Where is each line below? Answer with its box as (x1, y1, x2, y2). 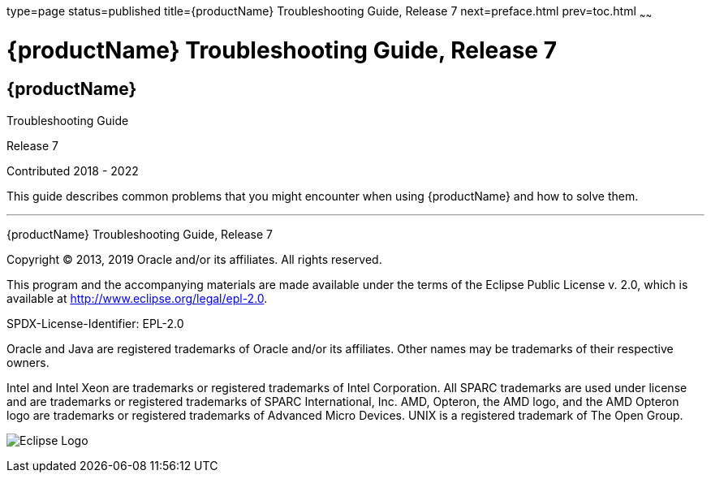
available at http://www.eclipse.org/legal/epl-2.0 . (6, 291, 268, 305)
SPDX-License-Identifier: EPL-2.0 (6, 316, 184, 330)
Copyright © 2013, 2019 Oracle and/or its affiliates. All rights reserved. (6, 252, 382, 266)
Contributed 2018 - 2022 (6, 163, 139, 178)
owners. (6, 355, 50, 369)
